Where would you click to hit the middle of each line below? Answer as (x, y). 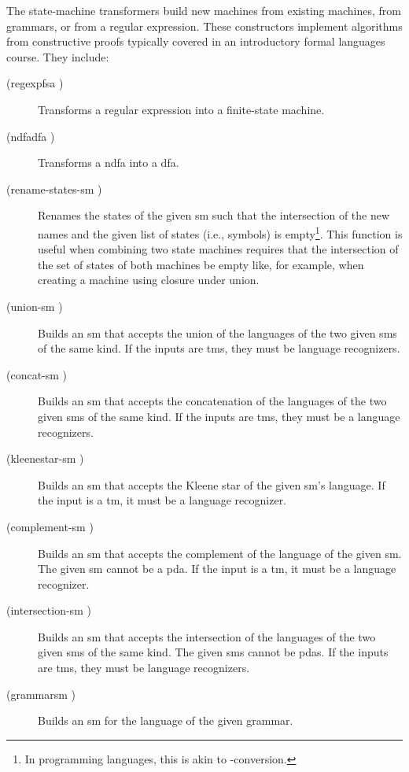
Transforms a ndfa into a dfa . (109, 163)
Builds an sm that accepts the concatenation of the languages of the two (212, 401)
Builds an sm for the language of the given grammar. (166, 720)
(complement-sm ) (50, 526)
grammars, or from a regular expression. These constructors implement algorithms (204, 26)
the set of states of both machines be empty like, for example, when (201, 264)
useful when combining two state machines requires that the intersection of (218, 249)
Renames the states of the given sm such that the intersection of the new (214, 215)
